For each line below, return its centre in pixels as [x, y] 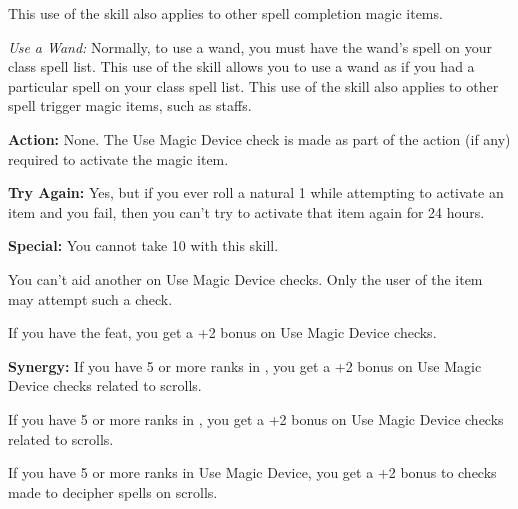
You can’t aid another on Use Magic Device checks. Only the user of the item [245, 278]
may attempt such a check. [90, 298]
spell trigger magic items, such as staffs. [130, 105]
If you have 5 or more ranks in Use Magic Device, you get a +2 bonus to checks [252, 472]
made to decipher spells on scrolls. [113, 491]
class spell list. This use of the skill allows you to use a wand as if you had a [241, 66]
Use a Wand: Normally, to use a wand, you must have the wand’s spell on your [250, 46]
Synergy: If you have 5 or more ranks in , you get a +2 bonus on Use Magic [245, 365]
